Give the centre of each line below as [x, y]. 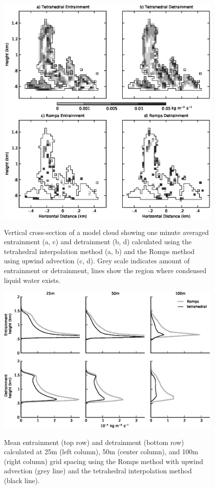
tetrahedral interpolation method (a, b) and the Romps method [99, 251]
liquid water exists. [32, 280]
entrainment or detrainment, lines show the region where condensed [105, 270]
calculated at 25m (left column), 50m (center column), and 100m [101, 452]
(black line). [22, 480]
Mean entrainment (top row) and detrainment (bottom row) [94, 442]
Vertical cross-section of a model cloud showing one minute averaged [107, 232]
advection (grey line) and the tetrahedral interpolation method [98, 471]
